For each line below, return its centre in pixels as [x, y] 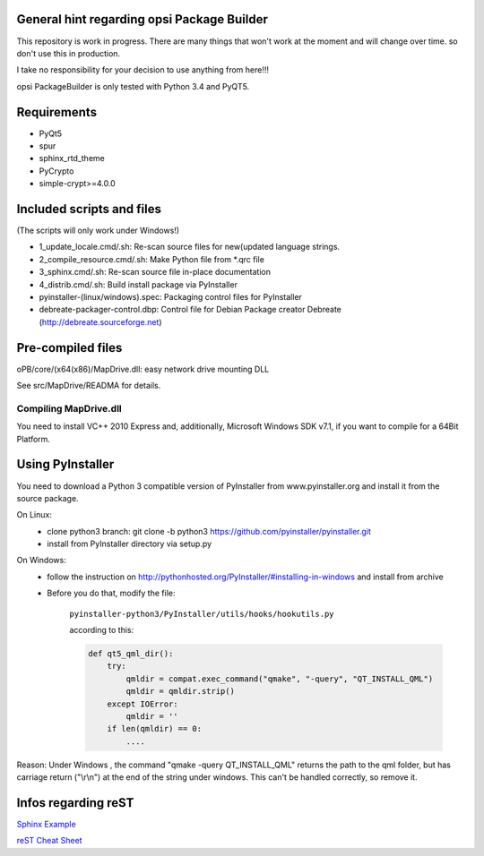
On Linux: [35, 515]
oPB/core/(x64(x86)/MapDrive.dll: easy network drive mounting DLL [143, 369]
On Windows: [41, 561]
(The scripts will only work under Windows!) [98, 231]
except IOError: [143, 704]
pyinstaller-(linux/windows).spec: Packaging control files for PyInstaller [170, 297]
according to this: [102, 630]
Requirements [57, 112]
